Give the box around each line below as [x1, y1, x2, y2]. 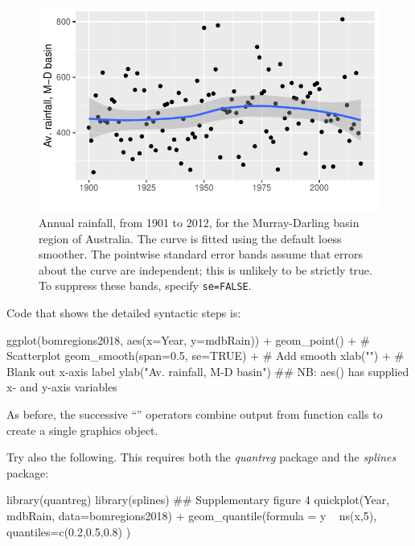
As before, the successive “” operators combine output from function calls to [6, 405, 383, 422]
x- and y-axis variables [6, 378, 117, 395]
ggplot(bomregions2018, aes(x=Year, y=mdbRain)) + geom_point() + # [6, 331, 370, 348]
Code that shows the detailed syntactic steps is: [6, 304, 241, 321]
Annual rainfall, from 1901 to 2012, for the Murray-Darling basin [39, 213, 360, 230]
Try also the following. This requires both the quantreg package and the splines [6, 449, 397, 465]
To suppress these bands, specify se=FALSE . [39, 277, 252, 294]
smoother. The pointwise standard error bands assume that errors [39, 246, 363, 263]
